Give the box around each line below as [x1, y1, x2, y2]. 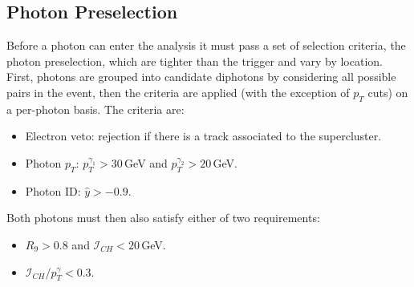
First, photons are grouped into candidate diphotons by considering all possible [6, 68, 396, 85]
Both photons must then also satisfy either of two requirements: [6, 209, 320, 226]
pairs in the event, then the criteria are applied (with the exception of [6, 83, 350, 100]
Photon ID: [25, 182, 81, 199]
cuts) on [367, 83, 408, 100]
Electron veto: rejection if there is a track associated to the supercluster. [25, 127, 382, 144]
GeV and [124, 154, 168, 171]
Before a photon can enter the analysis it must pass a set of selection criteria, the [6, 37, 406, 54]
